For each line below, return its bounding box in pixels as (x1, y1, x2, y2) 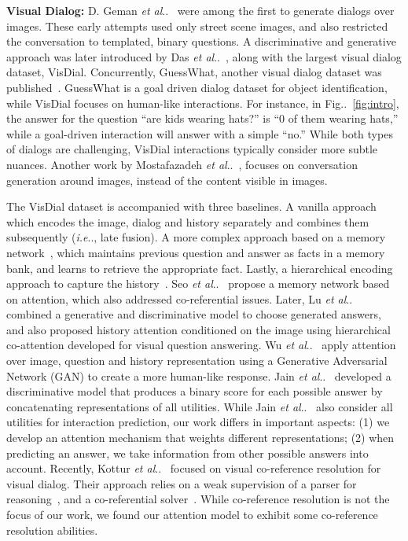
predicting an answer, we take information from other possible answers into (6, 444, 369, 461)
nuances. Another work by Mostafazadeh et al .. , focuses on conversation (6, 156, 358, 172)
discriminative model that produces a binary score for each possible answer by (6, 383, 383, 399)
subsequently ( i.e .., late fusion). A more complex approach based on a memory (6, 229, 386, 245)
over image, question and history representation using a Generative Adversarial (6, 352, 388, 369)
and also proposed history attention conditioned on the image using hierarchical (6, 321, 391, 337)
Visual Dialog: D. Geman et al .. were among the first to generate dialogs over (6, 2, 395, 18)
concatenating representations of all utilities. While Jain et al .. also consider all (6, 398, 393, 414)
